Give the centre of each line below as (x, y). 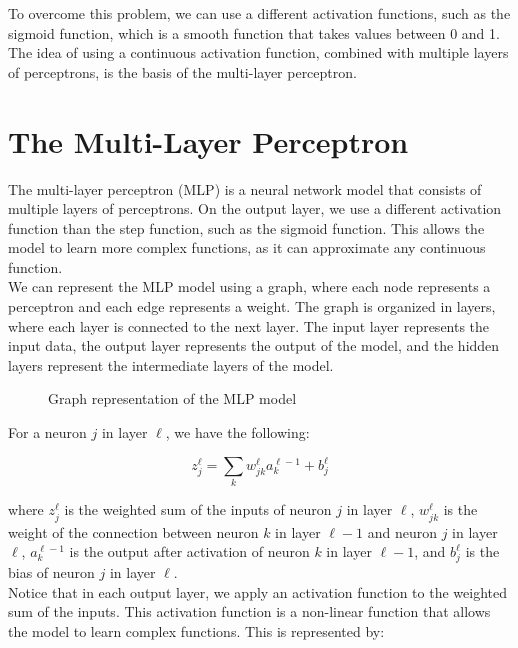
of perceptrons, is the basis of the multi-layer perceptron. (182, 71)
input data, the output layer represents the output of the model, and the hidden (254, 345)
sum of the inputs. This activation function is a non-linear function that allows (249, 611)
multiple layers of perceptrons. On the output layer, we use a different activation (255, 208)
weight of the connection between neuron (133, 531)
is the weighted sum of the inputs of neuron (198, 509)
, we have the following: (237, 432)
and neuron (402, 531)
